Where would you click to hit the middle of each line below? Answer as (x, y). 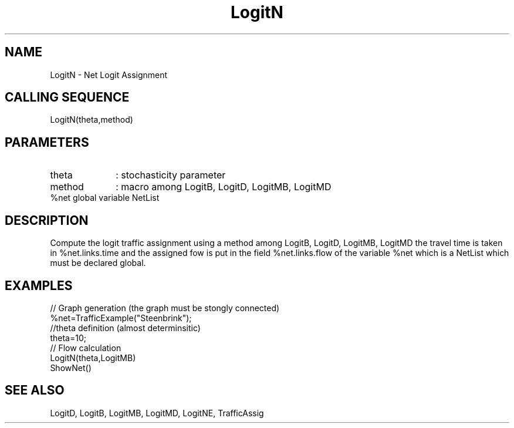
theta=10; (68, 338)
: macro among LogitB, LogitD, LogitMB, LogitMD (224, 187)
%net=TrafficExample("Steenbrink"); (121, 318)
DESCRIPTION (47, 220)
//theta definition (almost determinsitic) (125, 328)
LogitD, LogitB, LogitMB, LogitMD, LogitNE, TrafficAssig (157, 413)
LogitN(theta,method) (92, 120)
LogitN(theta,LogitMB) (93, 358)
